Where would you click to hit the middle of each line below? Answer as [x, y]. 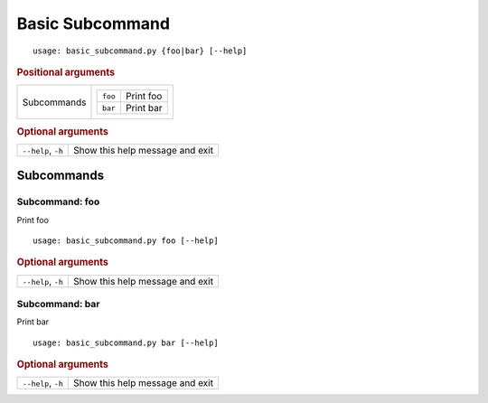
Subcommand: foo [58, 201]
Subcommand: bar [58, 305]
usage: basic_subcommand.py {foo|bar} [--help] [140, 51]
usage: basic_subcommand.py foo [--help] [126, 241]
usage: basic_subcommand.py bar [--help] [126, 342]
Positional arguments [66, 72]
